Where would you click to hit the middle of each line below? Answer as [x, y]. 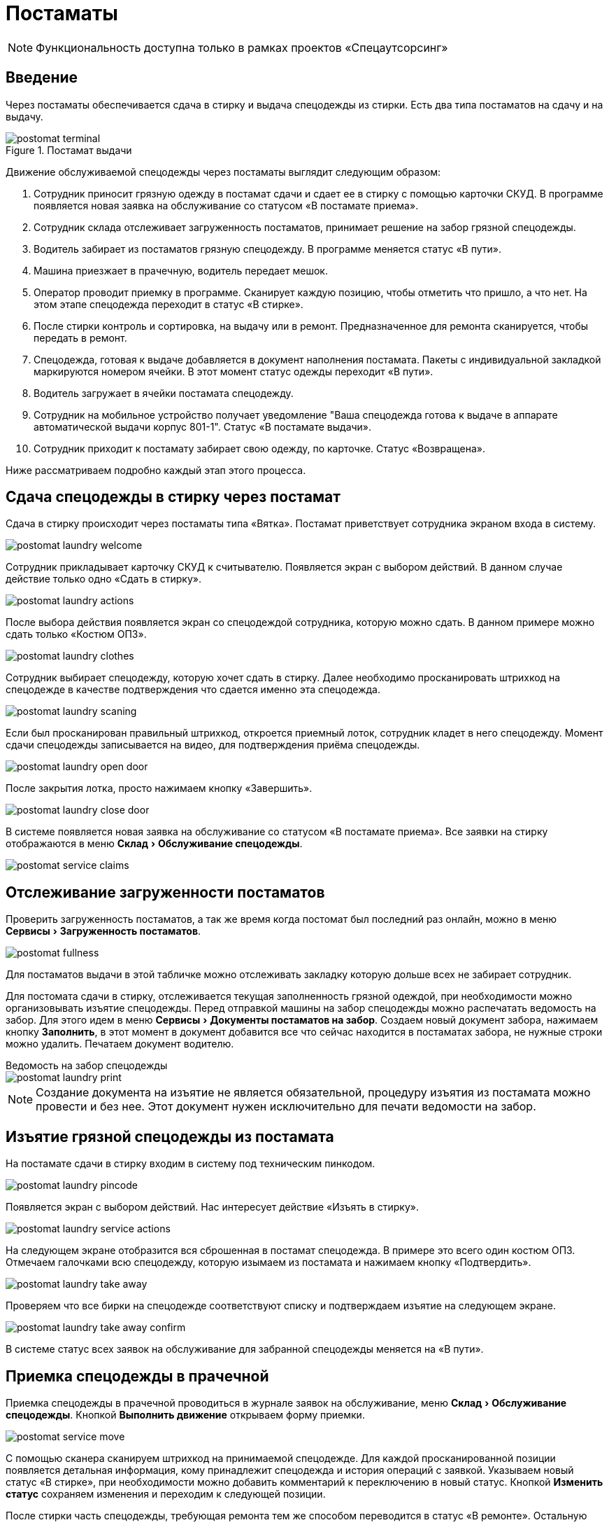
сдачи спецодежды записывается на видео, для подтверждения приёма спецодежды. [213, 745]
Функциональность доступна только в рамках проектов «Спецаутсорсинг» [242, 47]
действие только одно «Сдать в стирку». [103, 579]
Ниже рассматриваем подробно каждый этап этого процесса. [156, 470]
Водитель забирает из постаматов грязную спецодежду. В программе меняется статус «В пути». [267, 249]
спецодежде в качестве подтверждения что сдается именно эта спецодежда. [193, 690]
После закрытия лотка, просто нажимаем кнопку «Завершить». [159, 788]
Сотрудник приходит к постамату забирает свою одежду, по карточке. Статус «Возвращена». [260, 448]
